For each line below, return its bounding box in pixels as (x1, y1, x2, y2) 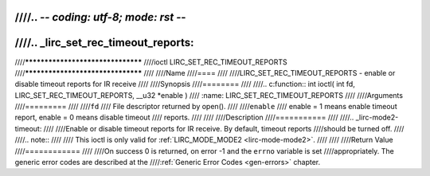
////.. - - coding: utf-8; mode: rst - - (14, 10, 186, 24)
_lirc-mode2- (355, 112, 399, 123)
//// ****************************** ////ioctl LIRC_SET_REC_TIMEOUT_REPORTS (14, 57, 287, 67)
